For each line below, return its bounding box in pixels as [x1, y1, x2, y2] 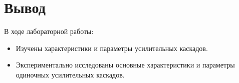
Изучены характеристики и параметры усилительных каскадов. [16, 42, 208, 53]
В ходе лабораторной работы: [4, 26, 94, 36]
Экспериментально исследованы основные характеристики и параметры [16, 59, 235, 70]
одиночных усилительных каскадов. [16, 69, 125, 79]
